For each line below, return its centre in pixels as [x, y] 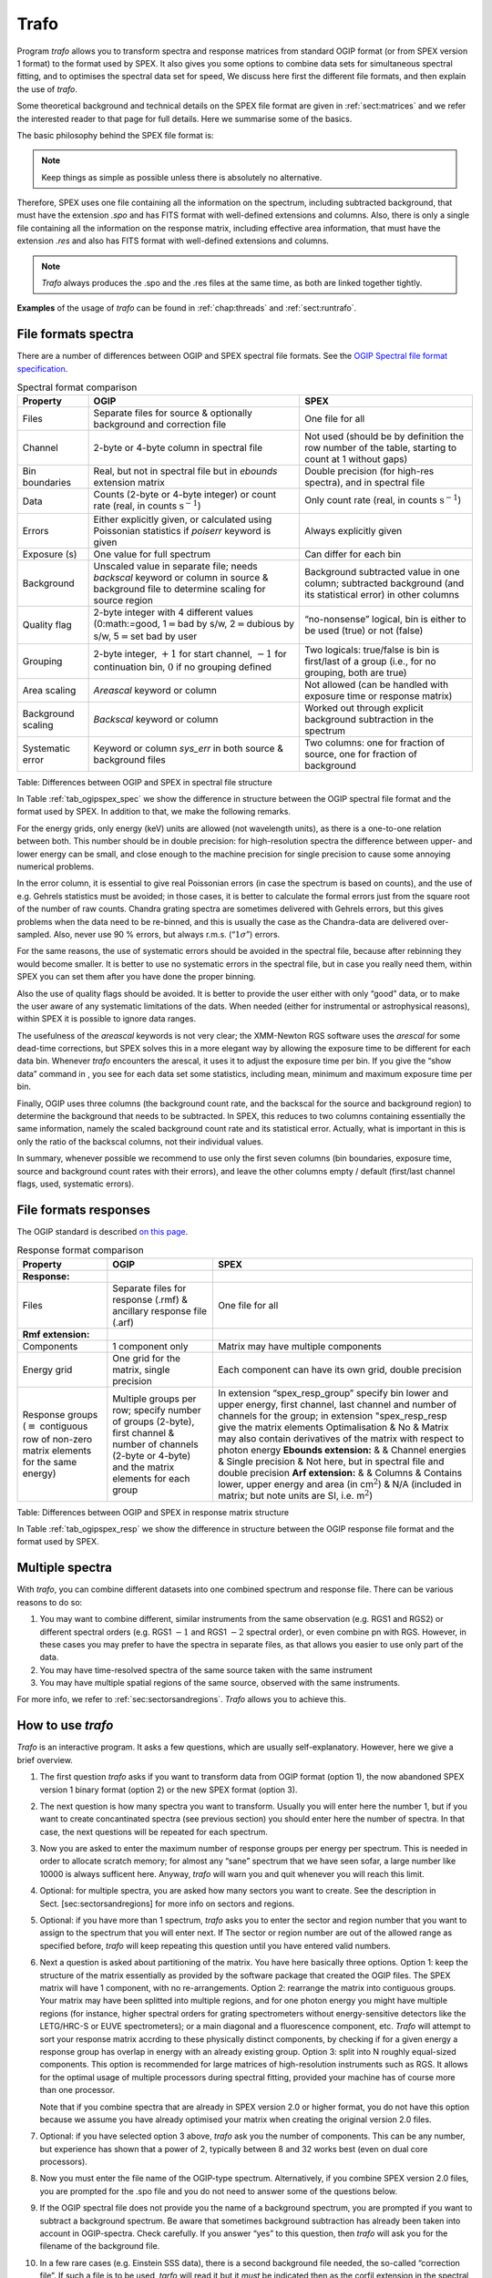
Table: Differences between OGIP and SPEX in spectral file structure [144, 782]
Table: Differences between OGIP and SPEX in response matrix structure [153, 1512]
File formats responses [83, 1210]
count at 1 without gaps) [356, 459]
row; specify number [157, 1410]
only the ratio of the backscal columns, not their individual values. [140, 1141]
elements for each [151, 1478]
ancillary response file [159, 1310]
